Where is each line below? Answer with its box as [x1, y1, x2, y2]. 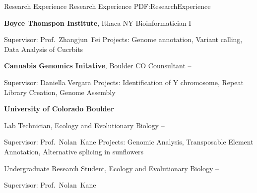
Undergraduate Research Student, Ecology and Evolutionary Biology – [4, 163, 219, 173]
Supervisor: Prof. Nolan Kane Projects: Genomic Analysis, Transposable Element [4, 137, 254, 147]
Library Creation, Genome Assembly [4, 87, 116, 97]
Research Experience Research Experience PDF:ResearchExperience [4, 1, 211, 11]
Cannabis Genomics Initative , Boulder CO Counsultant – [4, 60, 192, 71]
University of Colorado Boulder [4, 103, 114, 114]
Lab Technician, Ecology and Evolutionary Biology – [4, 120, 165, 130]
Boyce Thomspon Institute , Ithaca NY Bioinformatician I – [4, 17, 197, 28]
